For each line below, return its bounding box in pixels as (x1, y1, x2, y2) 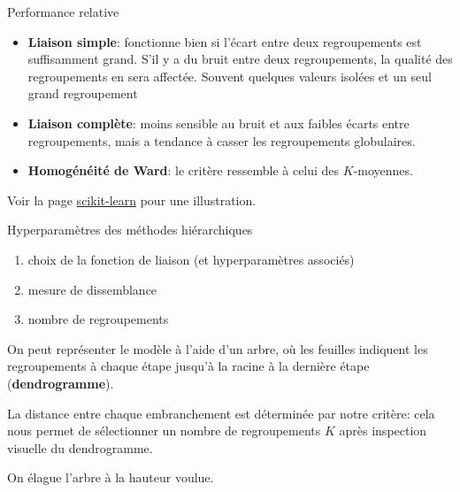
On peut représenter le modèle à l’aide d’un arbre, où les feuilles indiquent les (7, 339, 428, 357)
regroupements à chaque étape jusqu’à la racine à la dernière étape (7, 357, 370, 375)
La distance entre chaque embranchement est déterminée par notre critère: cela (7, 404, 435, 422)
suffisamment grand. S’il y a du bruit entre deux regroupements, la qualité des (27, 50, 453, 68)
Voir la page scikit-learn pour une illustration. (7, 190, 257, 209)
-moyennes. (353, 161, 413, 180)
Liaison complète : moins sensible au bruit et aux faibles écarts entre (27, 113, 410, 132)
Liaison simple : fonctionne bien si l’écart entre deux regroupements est (27, 32, 422, 50)
